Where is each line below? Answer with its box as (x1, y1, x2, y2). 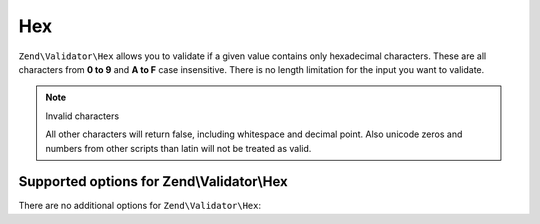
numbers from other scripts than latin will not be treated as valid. (45, 142, 312, 154)
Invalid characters (45, 110, 120, 122)
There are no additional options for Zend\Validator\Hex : (18, 200, 262, 212)
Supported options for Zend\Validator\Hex (18, 173, 289, 190)
